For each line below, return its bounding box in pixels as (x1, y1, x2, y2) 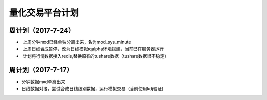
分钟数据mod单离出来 (21, 79, 66, 85)
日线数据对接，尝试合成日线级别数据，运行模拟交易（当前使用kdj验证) (21, 86, 164, 92)
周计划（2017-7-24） (9, 26, 75, 34)
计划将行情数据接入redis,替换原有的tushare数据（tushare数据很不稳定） (22, 53, 169, 59)
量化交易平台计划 (9, 7, 79, 18)
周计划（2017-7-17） (9, 66, 74, 74)
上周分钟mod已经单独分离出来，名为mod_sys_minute (22, 39, 131, 45)
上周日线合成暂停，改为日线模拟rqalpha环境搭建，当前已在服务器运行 (22, 46, 164, 52)
